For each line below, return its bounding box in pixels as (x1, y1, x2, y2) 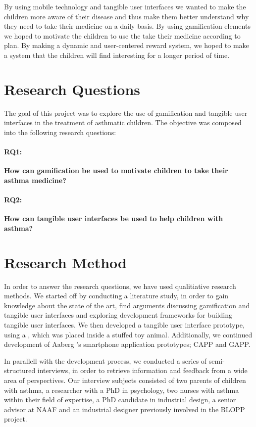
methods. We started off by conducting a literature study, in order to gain (4, 290, 229, 301)
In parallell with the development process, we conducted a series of (4, 355, 207, 366)
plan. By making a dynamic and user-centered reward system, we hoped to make (4, 40, 249, 50)
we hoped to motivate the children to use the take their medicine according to (4, 30, 241, 41)
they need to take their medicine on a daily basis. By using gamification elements (4, 21, 251, 31)
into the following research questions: (4, 127, 116, 137)
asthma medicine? (4, 175, 66, 185)
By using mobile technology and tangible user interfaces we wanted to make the (4, 1, 246, 11)
